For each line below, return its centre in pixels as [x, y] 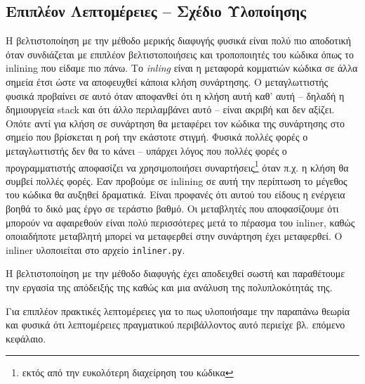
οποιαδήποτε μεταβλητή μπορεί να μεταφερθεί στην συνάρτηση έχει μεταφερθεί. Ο [174, 236]
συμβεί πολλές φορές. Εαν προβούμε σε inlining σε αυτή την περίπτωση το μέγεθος [177, 180]
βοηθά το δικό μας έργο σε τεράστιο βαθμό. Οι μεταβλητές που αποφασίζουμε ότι [172, 208]
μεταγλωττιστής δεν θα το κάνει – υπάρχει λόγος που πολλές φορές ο [146, 150]
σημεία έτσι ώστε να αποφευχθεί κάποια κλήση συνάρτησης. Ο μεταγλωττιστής [167, 81]
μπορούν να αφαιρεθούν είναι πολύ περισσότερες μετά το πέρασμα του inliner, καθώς [180, 222]
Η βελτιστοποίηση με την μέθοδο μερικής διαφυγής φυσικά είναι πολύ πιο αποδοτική [179, 40]
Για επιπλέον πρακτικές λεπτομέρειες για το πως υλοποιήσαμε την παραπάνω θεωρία [178, 311]
